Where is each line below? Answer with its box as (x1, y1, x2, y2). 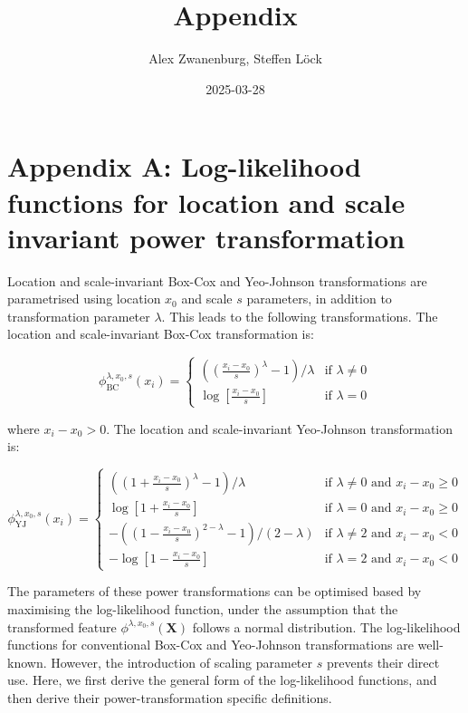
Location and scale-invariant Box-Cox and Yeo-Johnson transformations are (7, 271, 427, 290)
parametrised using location (7, 289, 161, 308)
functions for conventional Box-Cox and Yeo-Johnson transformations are (7, 635, 414, 654)
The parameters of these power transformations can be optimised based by (7, 582, 422, 601)
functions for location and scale (7, 183, 406, 220)
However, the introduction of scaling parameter (51, 652, 313, 671)
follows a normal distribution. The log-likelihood (192, 617, 461, 636)
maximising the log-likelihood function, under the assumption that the (7, 599, 398, 618)
